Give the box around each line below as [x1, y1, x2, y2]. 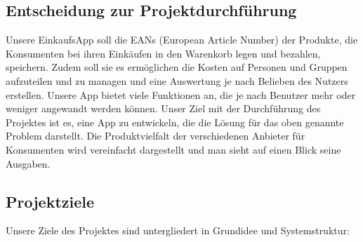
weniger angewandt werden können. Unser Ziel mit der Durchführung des [6, 101, 321, 116]
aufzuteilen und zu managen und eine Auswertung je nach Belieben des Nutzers [6, 73, 348, 88]
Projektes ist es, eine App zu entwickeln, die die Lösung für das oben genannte [6, 114, 344, 129]
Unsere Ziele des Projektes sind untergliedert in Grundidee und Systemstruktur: [6, 223, 350, 238]
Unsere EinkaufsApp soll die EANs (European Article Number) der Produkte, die [6, 32, 358, 47]
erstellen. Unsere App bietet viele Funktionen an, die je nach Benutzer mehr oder [6, 87, 356, 102]
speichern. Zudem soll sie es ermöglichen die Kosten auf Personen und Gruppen [6, 60, 348, 74]
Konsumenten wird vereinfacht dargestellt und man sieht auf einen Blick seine [6, 142, 341, 156]
